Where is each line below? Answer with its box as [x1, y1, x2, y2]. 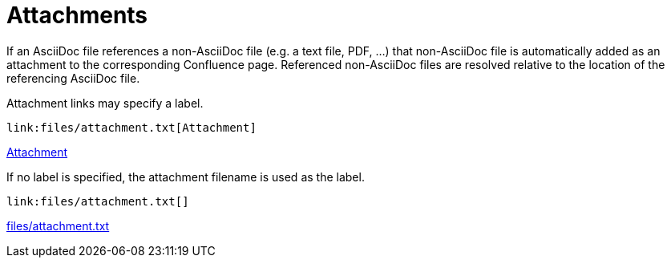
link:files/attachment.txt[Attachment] [6, 120, 257, 134]
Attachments [6, 2, 148, 29]
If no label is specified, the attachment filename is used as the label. [6, 169, 365, 184]
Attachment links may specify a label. [6, 95, 204, 110]
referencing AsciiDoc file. [6, 71, 140, 85]
